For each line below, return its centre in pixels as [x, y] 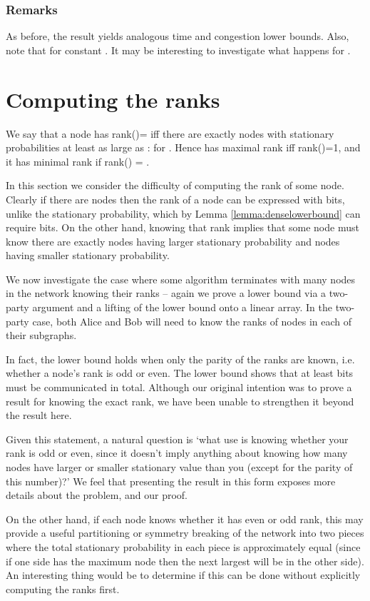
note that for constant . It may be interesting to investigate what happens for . [178, 50]
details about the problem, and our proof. [97, 495]
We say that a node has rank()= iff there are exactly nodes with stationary [170, 133]
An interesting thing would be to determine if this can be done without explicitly [183, 575]
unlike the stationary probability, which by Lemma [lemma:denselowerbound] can [183, 213]
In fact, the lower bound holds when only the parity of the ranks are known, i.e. [180, 359]
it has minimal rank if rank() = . [78, 161]
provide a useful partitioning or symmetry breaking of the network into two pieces [185, 533]
